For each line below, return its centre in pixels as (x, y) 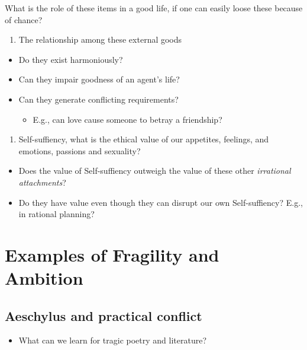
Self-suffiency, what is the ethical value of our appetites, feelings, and (144, 139)
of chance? (24, 19)
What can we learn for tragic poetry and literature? (112, 340)
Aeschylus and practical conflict (104, 315)
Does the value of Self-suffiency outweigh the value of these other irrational (155, 171)
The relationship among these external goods (100, 39)
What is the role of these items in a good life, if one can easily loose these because (154, 8)
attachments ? (42, 182)
